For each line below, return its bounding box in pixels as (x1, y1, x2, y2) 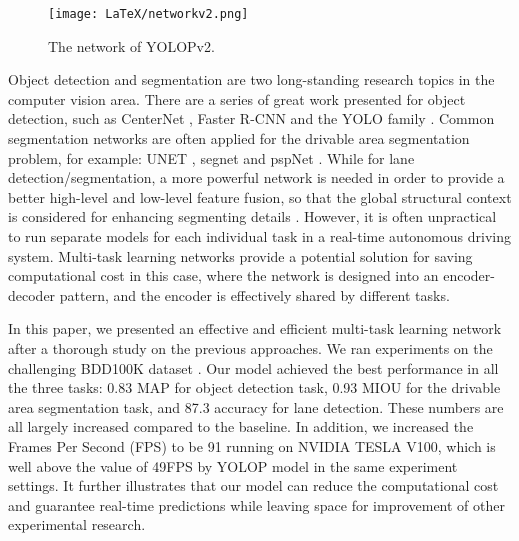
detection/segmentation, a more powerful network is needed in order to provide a (8, 167, 505, 188)
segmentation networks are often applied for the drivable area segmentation (8, 128, 470, 149)
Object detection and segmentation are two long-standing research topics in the (8, 69, 495, 90)
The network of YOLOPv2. (48, 35, 215, 56)
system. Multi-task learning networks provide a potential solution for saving (8, 245, 473, 266)
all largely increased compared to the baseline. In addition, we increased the (8, 416, 474, 437)
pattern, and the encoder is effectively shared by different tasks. (59, 284, 450, 305)
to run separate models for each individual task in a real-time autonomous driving (8, 226, 511, 246)
